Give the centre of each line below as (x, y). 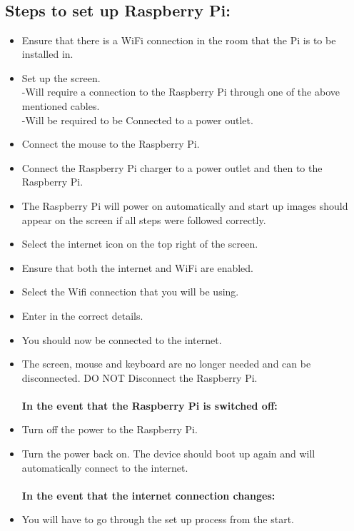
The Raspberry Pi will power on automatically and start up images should (185, 205)
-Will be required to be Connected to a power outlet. (137, 120)
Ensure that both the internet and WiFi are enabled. (137, 267)
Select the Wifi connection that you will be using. (130, 292)
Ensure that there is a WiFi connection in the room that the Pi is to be (179, 40)
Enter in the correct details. (82, 315)
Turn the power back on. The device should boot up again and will (168, 454)
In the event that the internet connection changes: (148, 495)
